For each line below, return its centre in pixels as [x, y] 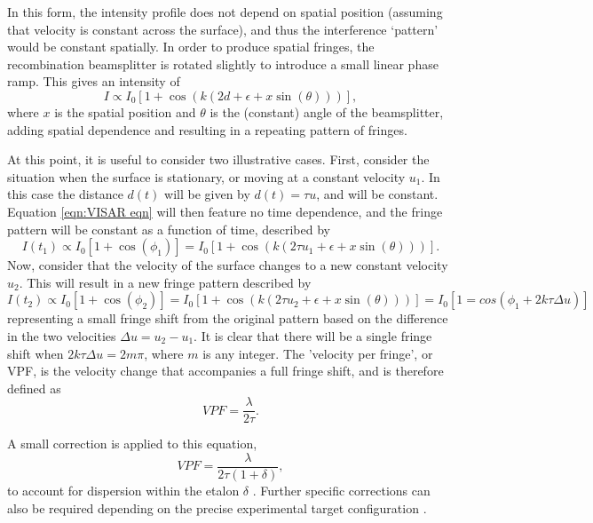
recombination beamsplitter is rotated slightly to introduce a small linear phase [223, 63]
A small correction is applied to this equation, [132, 444]
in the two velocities [62, 335]
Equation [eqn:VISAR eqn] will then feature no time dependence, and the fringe [225, 211]
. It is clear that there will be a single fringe [313, 335]
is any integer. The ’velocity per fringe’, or [318, 353]
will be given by [207, 194]
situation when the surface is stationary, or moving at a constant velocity [206, 176]
